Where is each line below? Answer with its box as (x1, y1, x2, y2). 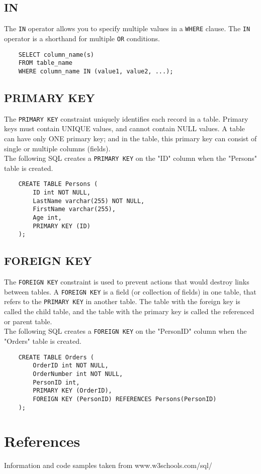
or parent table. (4, 316, 52, 326)
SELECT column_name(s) (18, 51, 94, 58)
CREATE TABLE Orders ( (18, 353, 94, 361)
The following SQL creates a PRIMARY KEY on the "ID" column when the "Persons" (4, 153, 257, 163)
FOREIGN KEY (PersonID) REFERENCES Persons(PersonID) (33, 395, 217, 403)
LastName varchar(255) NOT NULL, (33, 197, 145, 205)
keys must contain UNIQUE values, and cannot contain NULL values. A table (4, 123, 245, 134)
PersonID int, (33, 378, 80, 386)
